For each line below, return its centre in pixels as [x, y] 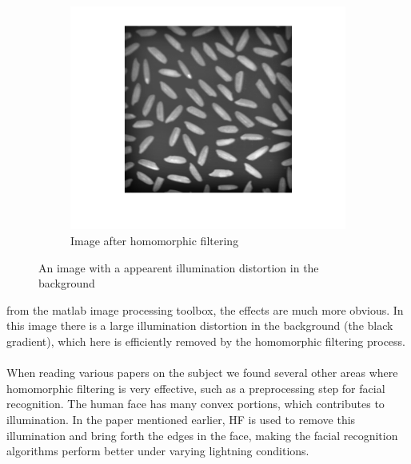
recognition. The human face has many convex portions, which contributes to [196, 404]
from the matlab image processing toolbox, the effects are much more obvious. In [205, 309]
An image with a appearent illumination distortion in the [179, 267]
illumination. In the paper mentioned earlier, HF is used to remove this [181, 419]
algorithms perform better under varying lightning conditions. [158, 451]
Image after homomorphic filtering [155, 241]
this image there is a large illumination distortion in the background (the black [200, 325]
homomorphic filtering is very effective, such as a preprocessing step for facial [196, 388]
